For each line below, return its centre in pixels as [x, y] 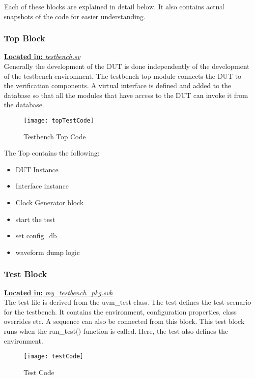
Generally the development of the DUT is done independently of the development [127, 66]
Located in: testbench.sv [42, 56]
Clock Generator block [49, 202]
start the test [35, 219]
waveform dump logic [48, 252]
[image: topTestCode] [59, 120]
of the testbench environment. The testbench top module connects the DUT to [123, 76]
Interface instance [42, 186]
